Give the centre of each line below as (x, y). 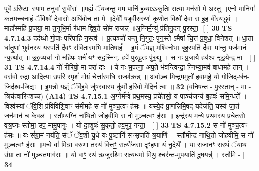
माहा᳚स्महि (16, 28)
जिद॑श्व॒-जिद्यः (20, 86)
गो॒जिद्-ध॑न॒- (235, 77)
